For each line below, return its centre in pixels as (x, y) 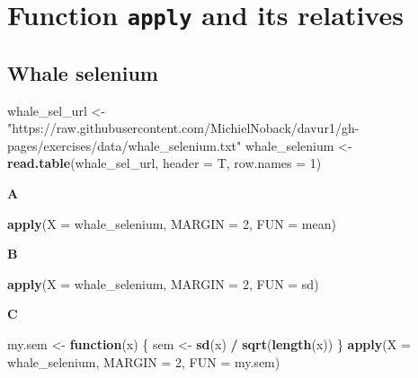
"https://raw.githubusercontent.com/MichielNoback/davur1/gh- (183, 128)
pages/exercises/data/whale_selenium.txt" (125, 145)
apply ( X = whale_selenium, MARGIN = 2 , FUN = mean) (172, 223)
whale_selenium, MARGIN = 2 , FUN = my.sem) (144, 361)
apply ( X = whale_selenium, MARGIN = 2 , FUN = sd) (163, 283)
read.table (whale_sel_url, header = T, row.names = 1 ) (165, 163)
